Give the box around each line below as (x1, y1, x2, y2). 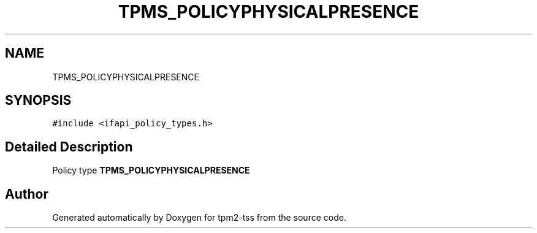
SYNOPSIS (5, 93, 72, 109)
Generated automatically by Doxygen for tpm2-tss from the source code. (52, 212, 346, 223)
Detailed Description (5, 139, 133, 155)
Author (5, 186, 48, 202)
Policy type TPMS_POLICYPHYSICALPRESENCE (52, 165, 250, 176)
